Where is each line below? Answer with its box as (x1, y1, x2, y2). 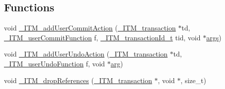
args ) (206, 32, 222, 42)
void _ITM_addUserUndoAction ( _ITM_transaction (4, 49, 168, 59)
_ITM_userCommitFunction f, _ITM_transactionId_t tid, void (4, 32, 201, 42)
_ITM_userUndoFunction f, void (4, 58, 105, 68)
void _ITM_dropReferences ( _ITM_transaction (4, 75, 152, 85)
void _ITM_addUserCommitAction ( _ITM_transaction (4, 23, 176, 33)
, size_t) (180, 75, 206, 85)
